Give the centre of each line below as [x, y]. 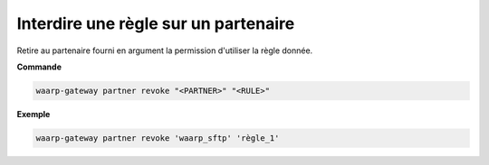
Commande [39, 67]
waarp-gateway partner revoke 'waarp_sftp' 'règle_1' [158, 138]
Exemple [34, 114]
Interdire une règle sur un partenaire [156, 23]
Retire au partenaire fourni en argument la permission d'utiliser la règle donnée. [165, 50]
